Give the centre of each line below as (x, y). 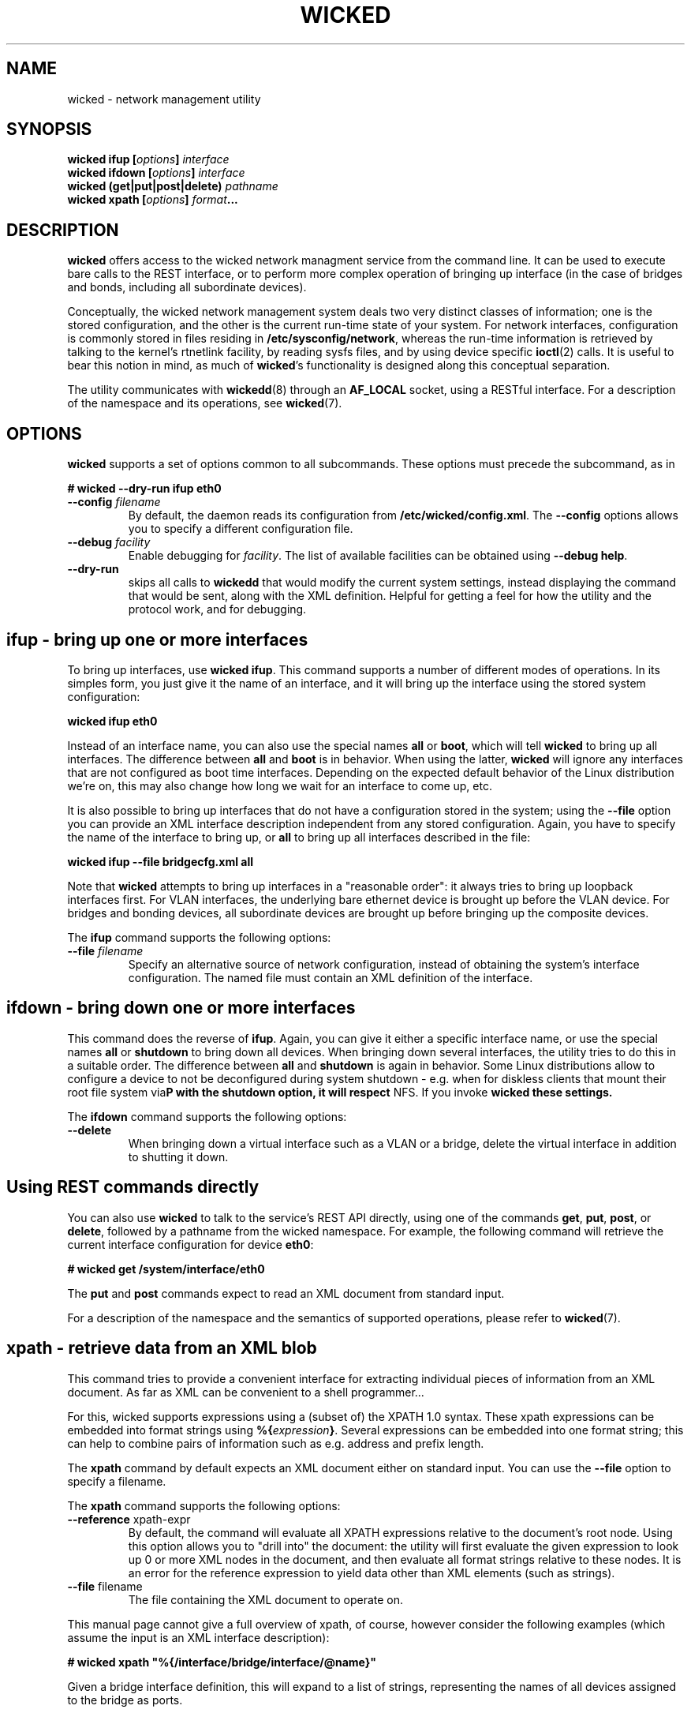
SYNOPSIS (49, 129)
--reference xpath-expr (129, 1519)
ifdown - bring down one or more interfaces (181, 1008)
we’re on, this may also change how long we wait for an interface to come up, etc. (280, 785)
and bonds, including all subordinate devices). (187, 287)
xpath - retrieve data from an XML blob (162, 1348)
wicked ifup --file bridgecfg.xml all (161, 861)
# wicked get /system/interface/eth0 (166, 1269)
